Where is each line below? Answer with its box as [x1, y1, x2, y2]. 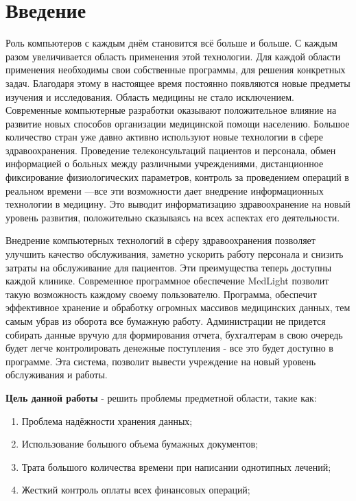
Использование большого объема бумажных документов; [21, 437, 258, 451]
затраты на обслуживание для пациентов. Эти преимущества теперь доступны [5, 260, 332, 274]
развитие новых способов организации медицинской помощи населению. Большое [5, 116, 350, 130]
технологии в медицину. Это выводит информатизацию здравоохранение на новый [5, 197, 351, 211]
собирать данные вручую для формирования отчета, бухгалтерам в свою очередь [5, 327, 343, 341]
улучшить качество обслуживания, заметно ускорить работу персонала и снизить [5, 247, 344, 261]
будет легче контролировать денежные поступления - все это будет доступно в [5, 341, 333, 355]
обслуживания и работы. [5, 367, 108, 382]
